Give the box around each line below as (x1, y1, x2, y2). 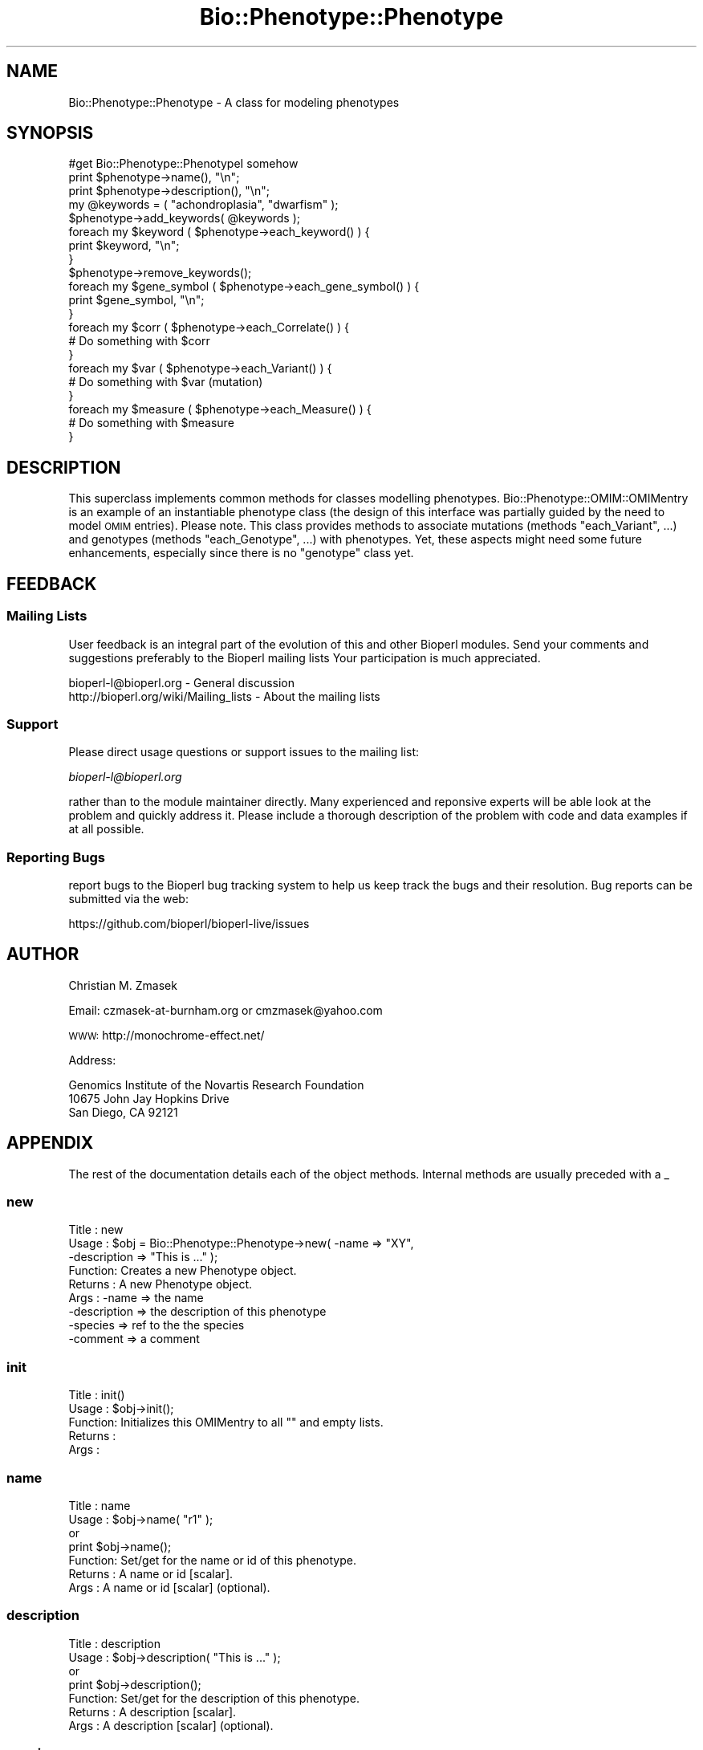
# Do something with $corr (68, 334, 210, 348)
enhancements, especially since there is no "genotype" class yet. (68, 546, 414, 560)
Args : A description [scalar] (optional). (68, 1718, 274, 1732)
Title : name (68, 1498, 131, 1512)
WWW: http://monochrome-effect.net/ (68, 1028, 265, 1042)
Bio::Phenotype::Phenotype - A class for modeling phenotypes (68, 95, 400, 109)
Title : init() (68, 1388, 125, 1402)
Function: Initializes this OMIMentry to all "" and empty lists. (68, 1415, 384, 1430)
